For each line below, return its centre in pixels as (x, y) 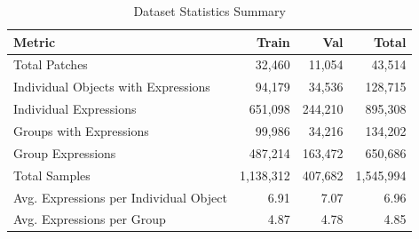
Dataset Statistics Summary (209, 11)
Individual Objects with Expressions (112, 87)
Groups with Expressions (81, 130)
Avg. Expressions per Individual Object (120, 197)
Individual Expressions (75, 109)
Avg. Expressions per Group (90, 219)
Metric (35, 41)
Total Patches (51, 64)
